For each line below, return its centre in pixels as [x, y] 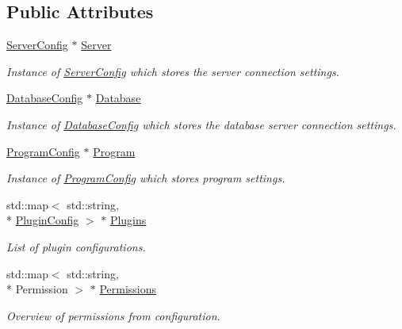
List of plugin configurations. [76, 246]
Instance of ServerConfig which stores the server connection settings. [173, 71]
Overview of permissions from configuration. [113, 315]
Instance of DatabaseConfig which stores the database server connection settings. [201, 124]
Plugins [128, 220]
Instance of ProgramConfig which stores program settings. [146, 178]
